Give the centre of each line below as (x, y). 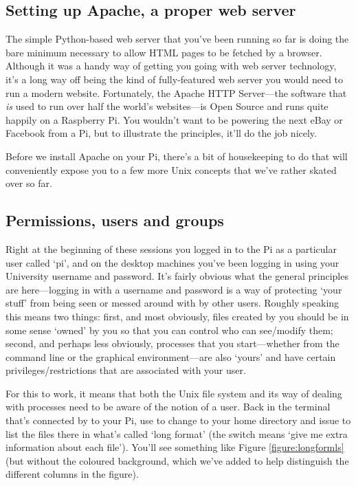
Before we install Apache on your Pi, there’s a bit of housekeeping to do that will (177, 156)
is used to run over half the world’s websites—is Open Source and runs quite (167, 106)
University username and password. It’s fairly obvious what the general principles (177, 276)
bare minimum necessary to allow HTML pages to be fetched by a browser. (164, 52)
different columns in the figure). (72, 474)
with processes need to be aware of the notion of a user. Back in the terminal (168, 407)
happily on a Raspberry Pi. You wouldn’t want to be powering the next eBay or (174, 119)
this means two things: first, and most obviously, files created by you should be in (177, 316)
